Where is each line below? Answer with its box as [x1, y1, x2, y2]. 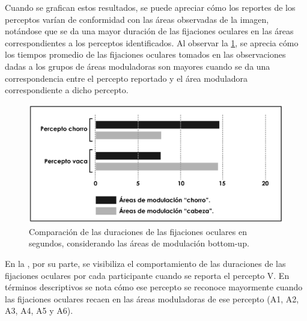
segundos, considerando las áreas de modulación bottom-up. [29, 237, 249, 249]
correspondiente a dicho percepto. [5, 84, 129, 96]
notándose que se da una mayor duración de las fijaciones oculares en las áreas [5, 25, 294, 37]
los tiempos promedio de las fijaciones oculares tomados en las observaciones [5, 48, 286, 61]
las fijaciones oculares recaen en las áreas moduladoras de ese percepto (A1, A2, [5, 292, 299, 305]
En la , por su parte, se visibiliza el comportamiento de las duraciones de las [5, 257, 286, 270]
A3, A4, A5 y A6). [5, 304, 73, 317]
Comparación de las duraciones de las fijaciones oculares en [29, 225, 247, 237]
